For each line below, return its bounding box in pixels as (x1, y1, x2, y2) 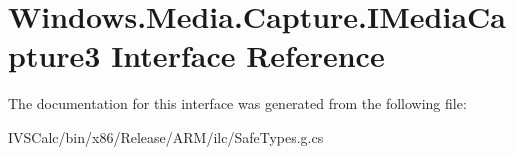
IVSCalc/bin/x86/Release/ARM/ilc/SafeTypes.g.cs (8, 126, 324, 147)
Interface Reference (111, 35, 385, 76)
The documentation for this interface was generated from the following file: (8, 93, 467, 114)
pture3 (8, 35, 101, 76)
